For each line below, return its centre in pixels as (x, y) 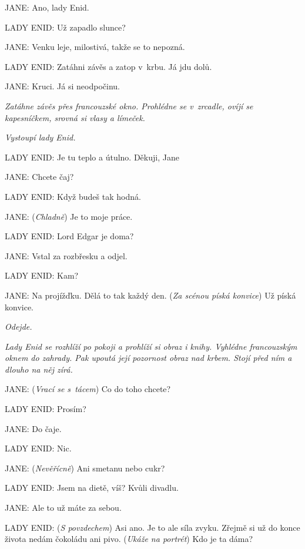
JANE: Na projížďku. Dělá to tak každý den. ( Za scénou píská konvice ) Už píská (150, 295)
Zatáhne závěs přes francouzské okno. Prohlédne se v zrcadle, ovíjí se (129, 106)
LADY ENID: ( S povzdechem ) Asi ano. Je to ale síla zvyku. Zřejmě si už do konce (152, 527)
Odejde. (19, 327)
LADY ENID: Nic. (38, 448)
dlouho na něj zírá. (39, 369)
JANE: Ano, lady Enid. (47, 7)
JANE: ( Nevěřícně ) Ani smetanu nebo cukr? (85, 468)
